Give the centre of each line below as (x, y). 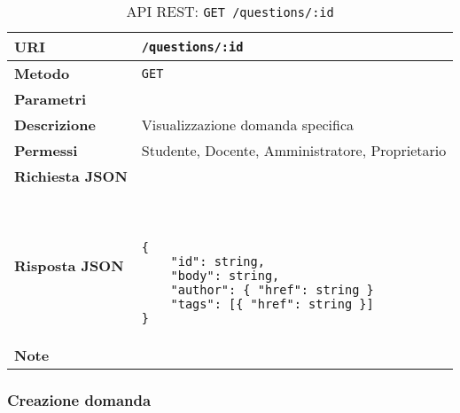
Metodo (42, 73)
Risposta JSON (69, 265)
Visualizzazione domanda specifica (248, 125)
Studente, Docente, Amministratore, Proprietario (294, 150)
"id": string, (218, 261)
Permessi (46, 150)
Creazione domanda (79, 399)
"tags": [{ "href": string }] (272, 304)
